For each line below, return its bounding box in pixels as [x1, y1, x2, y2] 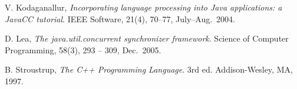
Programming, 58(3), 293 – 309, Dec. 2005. [5, 43, 161, 56]
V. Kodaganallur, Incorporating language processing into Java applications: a [5, 1, 282, 13]
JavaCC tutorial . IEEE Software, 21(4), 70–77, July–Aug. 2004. [5, 12, 235, 25]
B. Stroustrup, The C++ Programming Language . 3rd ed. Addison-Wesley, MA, [5, 63, 293, 76]
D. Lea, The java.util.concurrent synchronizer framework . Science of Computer [5, 32, 289, 44]
